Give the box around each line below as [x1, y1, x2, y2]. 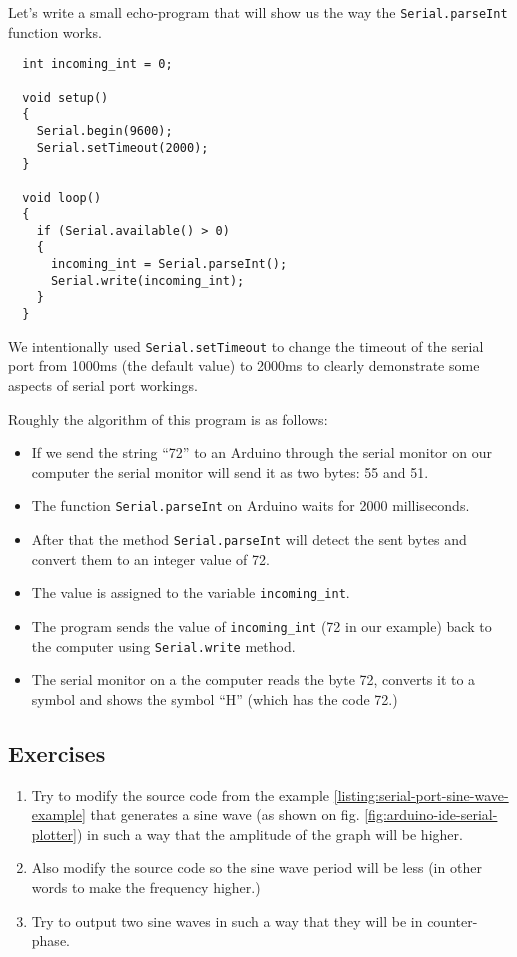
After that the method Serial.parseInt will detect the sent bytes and [31, 529, 467, 550]
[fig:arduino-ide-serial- [364, 804, 498, 825]
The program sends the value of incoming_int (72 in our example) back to [31, 615, 492, 636]
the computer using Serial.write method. [31, 635, 296, 656]
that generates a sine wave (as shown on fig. [90, 804, 360, 825]
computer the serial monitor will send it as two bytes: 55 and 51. [31, 461, 429, 482]
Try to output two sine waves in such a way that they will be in [31, 910, 423, 931]
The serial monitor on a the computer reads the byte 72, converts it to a [31, 669, 476, 690]
